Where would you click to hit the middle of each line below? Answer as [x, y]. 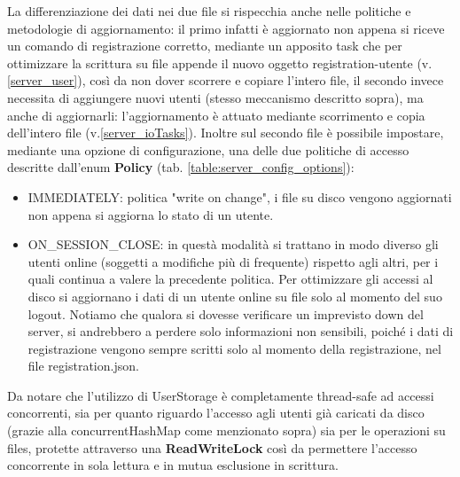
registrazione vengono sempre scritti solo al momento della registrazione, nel [234, 348]
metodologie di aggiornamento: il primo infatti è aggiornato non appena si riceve [226, 28]
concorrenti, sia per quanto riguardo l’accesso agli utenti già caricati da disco [216, 413]
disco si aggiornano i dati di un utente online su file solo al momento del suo [235, 296]
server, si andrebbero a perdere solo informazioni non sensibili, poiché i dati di [241, 331]
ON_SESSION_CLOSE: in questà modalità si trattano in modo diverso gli [233, 244]
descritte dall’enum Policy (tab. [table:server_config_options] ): [181, 167]
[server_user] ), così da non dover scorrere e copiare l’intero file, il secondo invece [226, 80]
